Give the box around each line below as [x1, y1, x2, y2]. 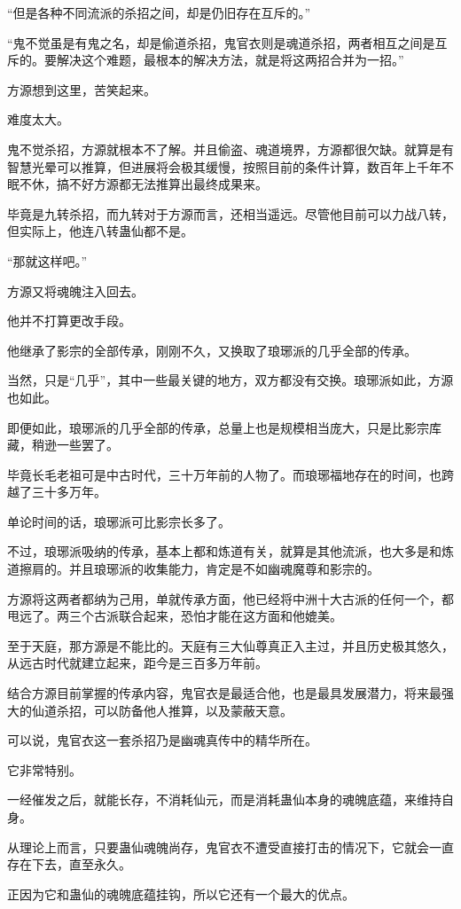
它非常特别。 [7, 760, 82, 779]
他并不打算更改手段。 [7, 311, 131, 330]
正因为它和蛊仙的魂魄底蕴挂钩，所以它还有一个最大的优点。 [7, 884, 355, 903]
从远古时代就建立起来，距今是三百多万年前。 [7, 654, 268, 672]
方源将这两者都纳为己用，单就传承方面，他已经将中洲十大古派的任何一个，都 [7, 589, 454, 607]
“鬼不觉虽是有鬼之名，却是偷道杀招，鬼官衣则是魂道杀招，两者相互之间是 [7, 33, 435, 51]
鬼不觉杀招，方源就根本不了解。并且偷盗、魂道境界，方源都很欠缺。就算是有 [7, 139, 454, 158]
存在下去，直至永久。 [7, 855, 131, 874]
